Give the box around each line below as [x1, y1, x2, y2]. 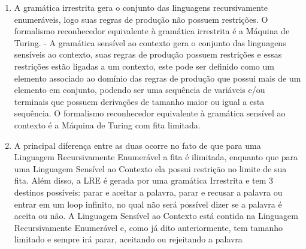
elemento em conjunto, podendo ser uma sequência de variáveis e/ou [14, 83, 265, 96]
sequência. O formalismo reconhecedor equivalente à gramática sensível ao [14, 107, 286, 119]
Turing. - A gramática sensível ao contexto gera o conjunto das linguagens [14, 36, 286, 49]
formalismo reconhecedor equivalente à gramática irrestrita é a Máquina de [14, 25, 290, 37]
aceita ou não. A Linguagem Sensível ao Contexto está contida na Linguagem [14, 209, 298, 222]
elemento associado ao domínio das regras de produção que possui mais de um [14, 71, 301, 84]
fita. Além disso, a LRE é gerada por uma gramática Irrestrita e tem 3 [14, 174, 274, 187]
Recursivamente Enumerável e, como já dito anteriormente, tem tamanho [14, 221, 283, 233]
